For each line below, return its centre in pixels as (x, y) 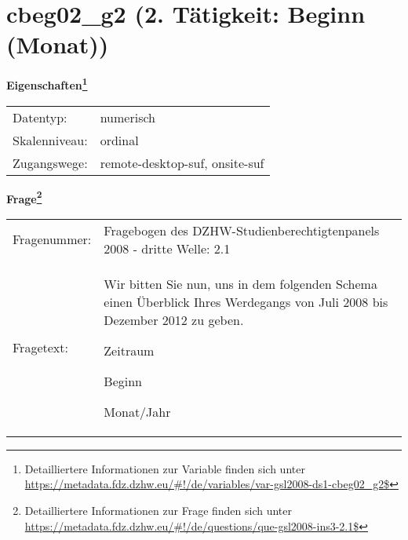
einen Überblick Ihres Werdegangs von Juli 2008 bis (246, 301)
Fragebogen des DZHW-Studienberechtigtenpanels (242, 230)
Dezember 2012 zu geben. (174, 319)
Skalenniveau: (50, 140)
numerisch (127, 117)
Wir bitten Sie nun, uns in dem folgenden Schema (240, 283)
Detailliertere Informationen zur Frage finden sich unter (158, 510)
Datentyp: (40, 117)
